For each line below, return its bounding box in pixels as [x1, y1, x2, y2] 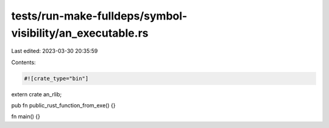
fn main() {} [11, 113, 41, 120]
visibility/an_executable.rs [11, 26, 149, 40]
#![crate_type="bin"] [24, 75, 89, 82]
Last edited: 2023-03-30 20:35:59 [11, 48, 98, 55]
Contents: [11, 59, 36, 66]
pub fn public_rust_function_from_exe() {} [11, 102, 116, 109]
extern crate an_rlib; [11, 90, 62, 98]
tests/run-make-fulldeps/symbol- [11, 9, 188, 23]
